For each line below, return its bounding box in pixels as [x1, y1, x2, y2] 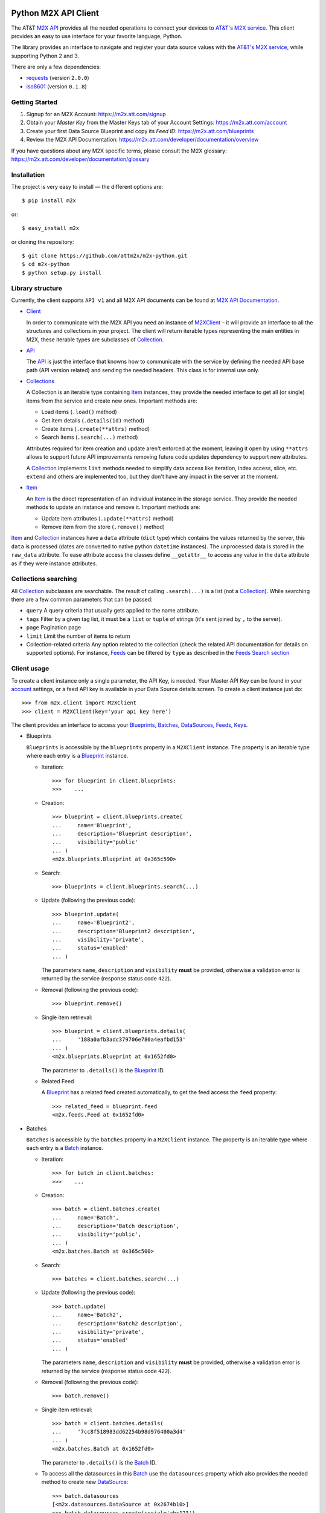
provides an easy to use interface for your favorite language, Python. [11, 32, 183, 39]
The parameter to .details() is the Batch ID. [41, 1459, 157, 1466]
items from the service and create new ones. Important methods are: [26, 397, 197, 404]
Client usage [11, 665, 50, 673]
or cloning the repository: [11, 238, 74, 245]
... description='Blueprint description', [52, 830, 193, 837]
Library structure [11, 284, 63, 292]
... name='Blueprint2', [52, 919, 135, 926]
